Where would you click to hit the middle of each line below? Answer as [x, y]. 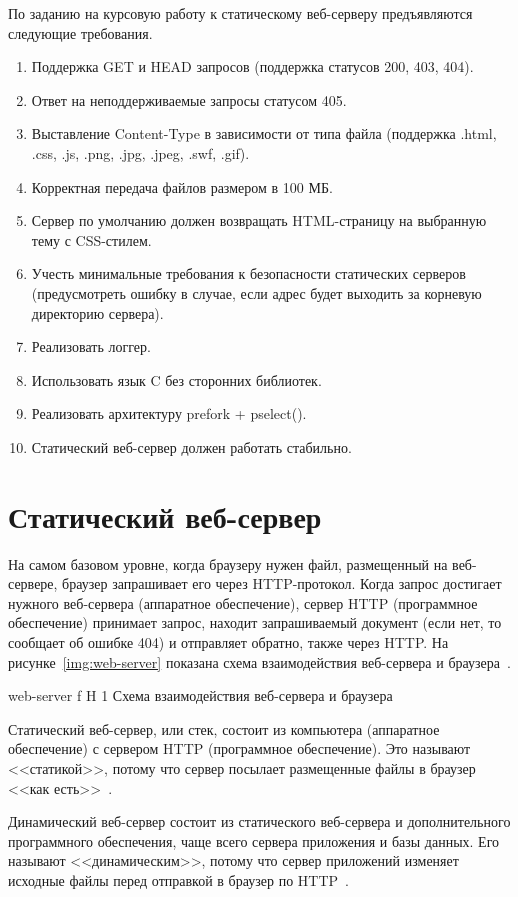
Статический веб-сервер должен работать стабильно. [191, 446]
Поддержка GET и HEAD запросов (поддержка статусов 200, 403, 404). [252, 66]
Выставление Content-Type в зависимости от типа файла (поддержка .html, [264, 133]
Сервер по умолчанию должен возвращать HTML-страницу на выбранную [259, 220]
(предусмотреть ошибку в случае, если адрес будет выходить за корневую [256, 292]
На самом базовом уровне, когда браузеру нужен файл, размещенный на [228, 563]
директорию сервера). [97, 312]
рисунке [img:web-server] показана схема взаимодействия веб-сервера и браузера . [259, 661]
